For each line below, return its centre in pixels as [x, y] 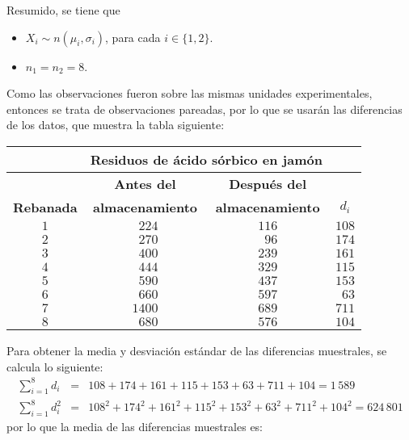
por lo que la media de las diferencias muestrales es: [135, 426]
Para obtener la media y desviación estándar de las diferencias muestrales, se [197, 350]
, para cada [133, 37]
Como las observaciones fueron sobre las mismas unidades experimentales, [190, 93]
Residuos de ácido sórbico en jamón [206, 159]
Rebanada [45, 207]
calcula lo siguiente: [55, 366]
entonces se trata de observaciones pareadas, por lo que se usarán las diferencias [204, 109]
